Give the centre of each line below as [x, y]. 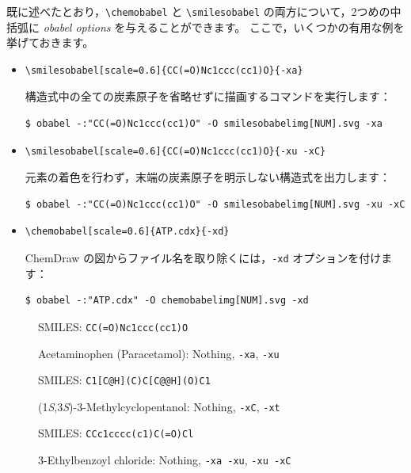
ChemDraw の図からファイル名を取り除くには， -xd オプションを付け [203, 257]
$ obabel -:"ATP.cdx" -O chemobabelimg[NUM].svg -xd [167, 301]
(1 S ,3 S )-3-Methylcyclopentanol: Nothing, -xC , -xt [159, 406]
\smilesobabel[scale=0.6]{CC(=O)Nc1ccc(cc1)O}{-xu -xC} [175, 151]
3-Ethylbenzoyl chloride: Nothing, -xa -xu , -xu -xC [165, 460]
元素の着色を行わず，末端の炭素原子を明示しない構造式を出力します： [208, 177]
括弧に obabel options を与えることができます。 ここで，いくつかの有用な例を [205, 27]
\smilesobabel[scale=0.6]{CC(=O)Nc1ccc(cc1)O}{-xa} [164, 70]
